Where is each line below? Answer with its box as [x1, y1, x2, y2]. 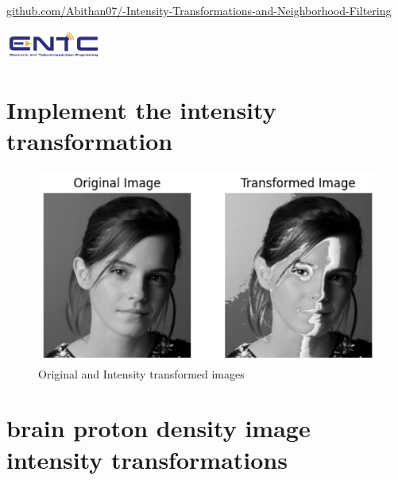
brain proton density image [6, 412, 311, 444]
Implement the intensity [6, 94, 276, 126]
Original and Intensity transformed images [38, 365, 245, 382]
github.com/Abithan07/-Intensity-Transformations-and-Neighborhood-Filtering [6, 2, 392, 18]
